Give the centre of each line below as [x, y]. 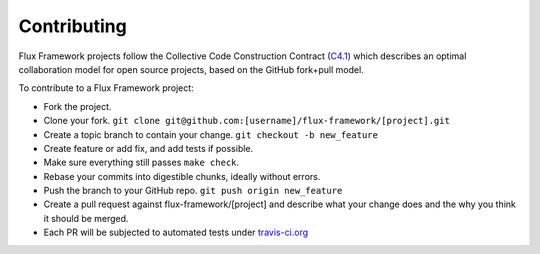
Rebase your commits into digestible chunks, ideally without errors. [182, 176]
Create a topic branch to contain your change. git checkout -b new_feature [211, 134]
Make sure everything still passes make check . [141, 162]
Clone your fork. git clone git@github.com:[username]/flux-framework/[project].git [246, 121]
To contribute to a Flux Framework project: [106, 88]
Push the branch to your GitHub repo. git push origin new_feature [193, 191]
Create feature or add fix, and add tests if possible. [148, 148]
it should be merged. [86, 218]
